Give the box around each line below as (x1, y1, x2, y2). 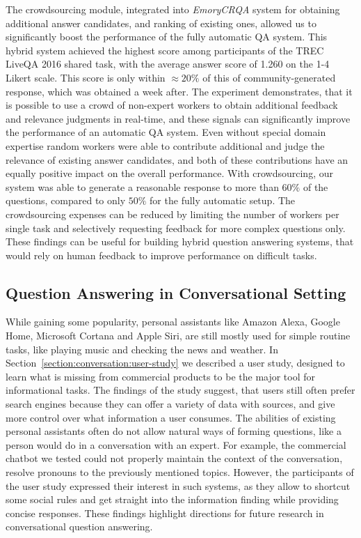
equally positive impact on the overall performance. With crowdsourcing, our (6, 166, 333, 180)
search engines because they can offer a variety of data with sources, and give (6, 397, 335, 411)
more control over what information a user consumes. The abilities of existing (6, 410, 336, 424)
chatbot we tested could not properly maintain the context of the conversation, (6, 451, 343, 466)
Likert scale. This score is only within (6, 70, 166, 84)
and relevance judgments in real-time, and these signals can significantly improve (6, 111, 351, 125)
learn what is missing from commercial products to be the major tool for (6, 369, 316, 383)
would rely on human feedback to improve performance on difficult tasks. (6, 247, 317, 262)
